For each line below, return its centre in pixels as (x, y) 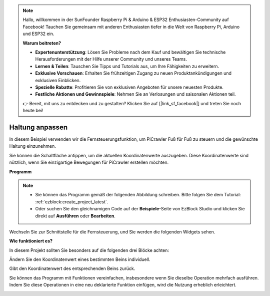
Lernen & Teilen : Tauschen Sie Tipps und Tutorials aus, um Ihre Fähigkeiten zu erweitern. (127, 66)
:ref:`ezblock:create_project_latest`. (72, 202)
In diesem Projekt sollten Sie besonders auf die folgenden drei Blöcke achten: (89, 250)
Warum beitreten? (42, 43)
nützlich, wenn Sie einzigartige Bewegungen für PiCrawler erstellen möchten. (89, 162)
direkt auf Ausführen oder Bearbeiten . (75, 216)
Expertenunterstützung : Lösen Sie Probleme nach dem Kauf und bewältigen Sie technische (130, 52)
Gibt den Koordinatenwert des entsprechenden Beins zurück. (72, 268)
